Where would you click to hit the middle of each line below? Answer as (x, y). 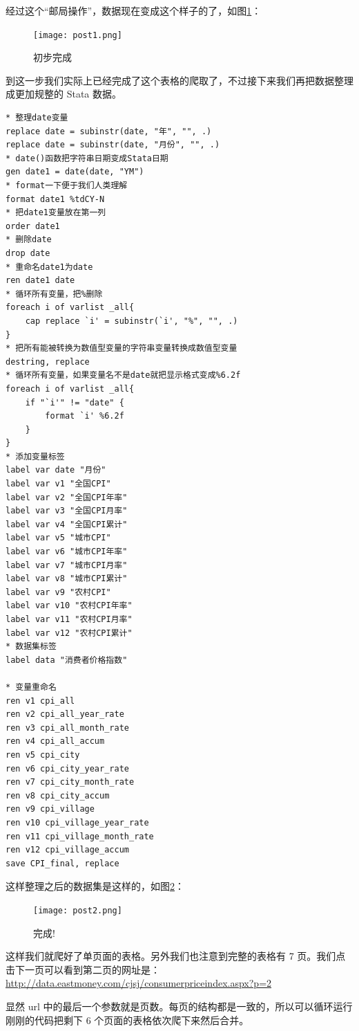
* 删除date (29, 240)
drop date (28, 253)
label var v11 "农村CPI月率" (69, 619)
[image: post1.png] (78, 35)
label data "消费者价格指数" (67, 660)
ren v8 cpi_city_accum (58, 795)
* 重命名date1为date (49, 267)
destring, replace (48, 362)
